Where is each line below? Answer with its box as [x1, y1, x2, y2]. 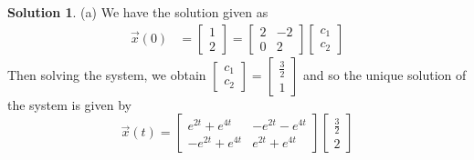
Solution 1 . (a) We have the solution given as [7, 3, 269, 21]
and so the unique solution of [303, 65, 467, 84]
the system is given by [7, 95, 132, 114]
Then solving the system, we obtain [7, 65, 206, 84]
